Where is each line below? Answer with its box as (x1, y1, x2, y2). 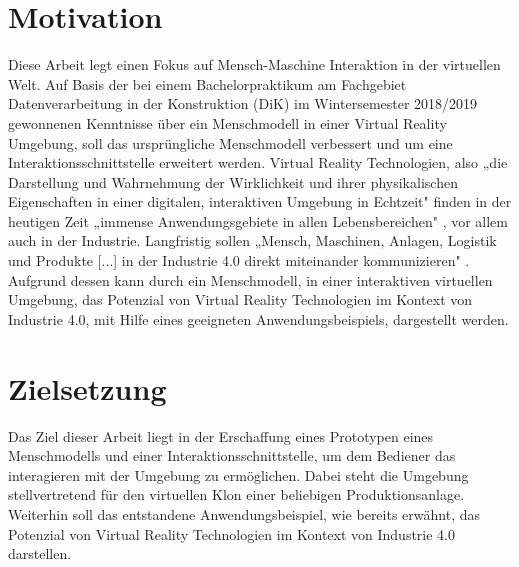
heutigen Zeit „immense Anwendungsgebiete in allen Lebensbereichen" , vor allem (8, 210, 508, 231)
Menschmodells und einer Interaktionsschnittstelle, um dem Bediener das (8, 445, 456, 466)
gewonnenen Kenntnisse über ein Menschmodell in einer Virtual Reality (8, 112, 447, 133)
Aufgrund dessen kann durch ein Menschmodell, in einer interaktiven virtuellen (8, 269, 493, 290)
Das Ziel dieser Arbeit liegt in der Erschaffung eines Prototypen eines (8, 425, 434, 446)
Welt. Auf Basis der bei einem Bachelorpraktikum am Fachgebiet (8, 73, 407, 94)
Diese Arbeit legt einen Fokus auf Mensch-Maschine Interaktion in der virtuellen (8, 54, 501, 75)
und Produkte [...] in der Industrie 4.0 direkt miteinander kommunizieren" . (8, 250, 470, 271)
